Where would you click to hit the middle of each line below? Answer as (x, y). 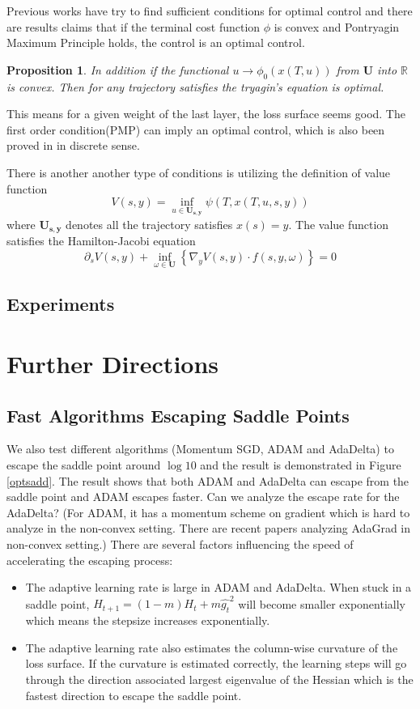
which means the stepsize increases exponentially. (148, 620)
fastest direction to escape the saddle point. (134, 695)
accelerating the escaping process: (90, 560)
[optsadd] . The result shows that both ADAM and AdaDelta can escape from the (208, 480)
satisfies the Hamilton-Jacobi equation (101, 241)
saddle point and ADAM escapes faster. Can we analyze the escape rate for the (203, 497)
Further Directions (113, 363)
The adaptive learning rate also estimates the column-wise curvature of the (212, 647)
